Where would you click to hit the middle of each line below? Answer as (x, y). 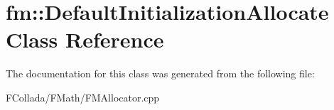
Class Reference (85, 39)
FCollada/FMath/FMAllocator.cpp (83, 97)
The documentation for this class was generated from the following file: (160, 73)
